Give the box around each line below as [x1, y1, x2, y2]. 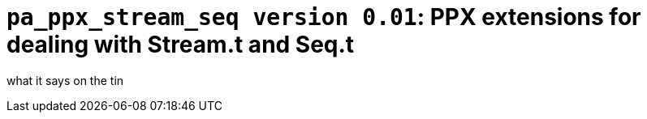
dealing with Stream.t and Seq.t [6, 31, 355, 58]
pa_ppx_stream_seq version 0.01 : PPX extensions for [6, 3, 641, 31]
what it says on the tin [6, 73, 124, 87]
